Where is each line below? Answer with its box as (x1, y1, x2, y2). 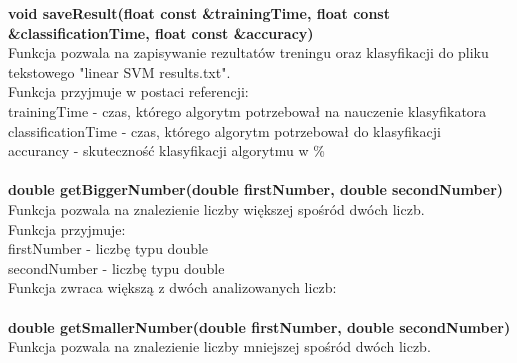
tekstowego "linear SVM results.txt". (8, 61, 231, 82)
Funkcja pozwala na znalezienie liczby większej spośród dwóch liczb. (8, 198, 425, 219)
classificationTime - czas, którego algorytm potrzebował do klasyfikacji (8, 120, 441, 141)
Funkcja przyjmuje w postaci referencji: (8, 81, 249, 102)
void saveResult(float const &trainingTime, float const (8, 3, 390, 23)
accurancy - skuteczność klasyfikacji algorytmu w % (8, 140, 325, 161)
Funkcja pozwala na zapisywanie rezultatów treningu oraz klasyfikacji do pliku (8, 42, 489, 63)
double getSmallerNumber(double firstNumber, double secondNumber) (8, 316, 511, 337)
